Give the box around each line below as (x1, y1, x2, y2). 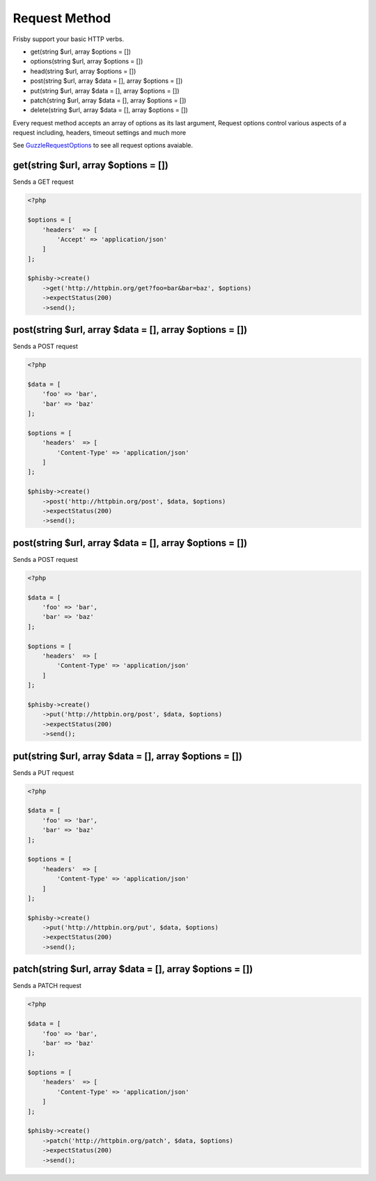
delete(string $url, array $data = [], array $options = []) (30, 106, 188, 114)
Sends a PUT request (13, 768, 75, 776)
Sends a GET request (13, 178, 75, 186)
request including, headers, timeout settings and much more (13, 129, 187, 137)
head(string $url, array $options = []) (30, 67, 136, 75)
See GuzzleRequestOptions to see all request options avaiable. (13, 141, 193, 150)
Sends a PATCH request (13, 982, 81, 990)
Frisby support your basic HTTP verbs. (13, 35, 125, 43)
